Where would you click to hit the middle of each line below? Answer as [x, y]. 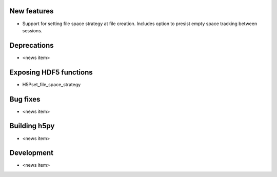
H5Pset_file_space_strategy [52, 84]
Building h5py [32, 126]
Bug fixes [25, 99]
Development [32, 153]
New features [32, 11]
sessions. [32, 30]
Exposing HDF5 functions [51, 72]
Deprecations [32, 45]
